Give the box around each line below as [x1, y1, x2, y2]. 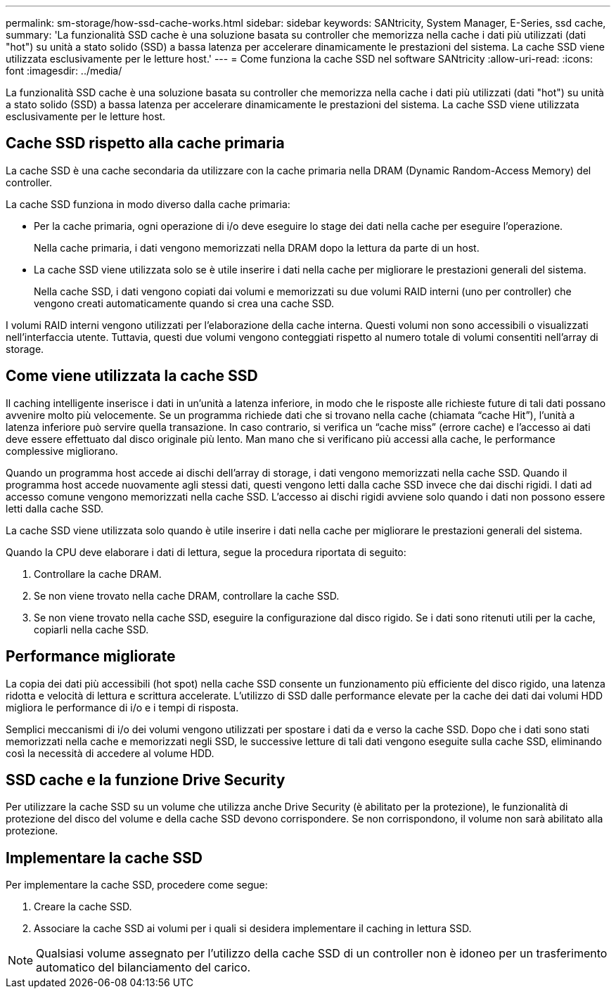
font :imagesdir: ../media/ [6, 65, 122, 77]
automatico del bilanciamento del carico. [36, 960, 251, 975]
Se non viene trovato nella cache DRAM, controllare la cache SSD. [34, 589, 340, 602]
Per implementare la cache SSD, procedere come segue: [6, 879, 268, 891]
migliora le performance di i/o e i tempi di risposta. [6, 701, 239, 714]
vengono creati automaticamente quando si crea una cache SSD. [34, 297, 334, 309]
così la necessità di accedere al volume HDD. [6, 747, 214, 759]
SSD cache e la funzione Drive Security [6, 770, 285, 789]
